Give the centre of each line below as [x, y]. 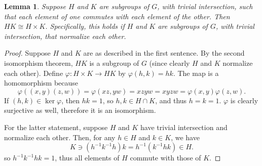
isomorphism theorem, [39, 63]
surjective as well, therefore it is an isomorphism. [80, 110]
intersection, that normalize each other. [65, 36]
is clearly [244, 100]
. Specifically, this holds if [85, 26]
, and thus [171, 100]
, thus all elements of [87, 158]
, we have [185, 137]
